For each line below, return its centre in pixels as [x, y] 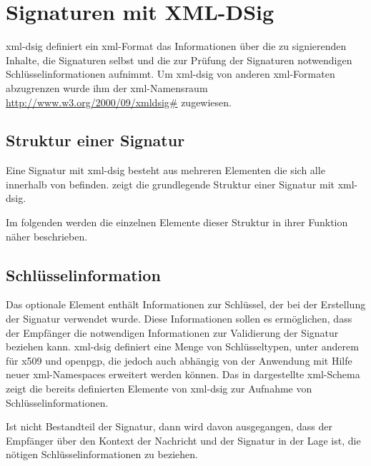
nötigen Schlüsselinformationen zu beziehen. [102, 454]
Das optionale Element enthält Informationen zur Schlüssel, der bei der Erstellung [186, 304]
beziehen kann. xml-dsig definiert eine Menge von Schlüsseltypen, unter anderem [182, 346]
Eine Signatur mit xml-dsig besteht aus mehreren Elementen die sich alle [165, 170]
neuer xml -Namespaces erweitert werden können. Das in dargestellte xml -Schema [183, 374]
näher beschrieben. [47, 236]
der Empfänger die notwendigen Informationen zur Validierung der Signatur [172, 332]
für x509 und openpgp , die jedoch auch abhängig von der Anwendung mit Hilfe [179, 360]
